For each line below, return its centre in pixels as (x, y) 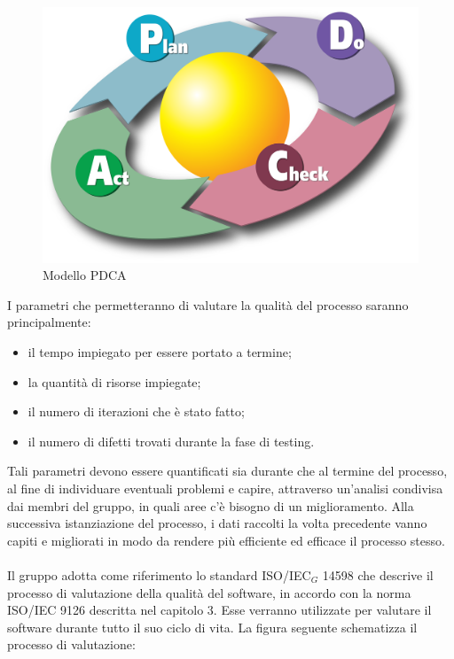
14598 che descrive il (378, 574)
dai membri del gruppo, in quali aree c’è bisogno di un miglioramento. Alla (211, 505)
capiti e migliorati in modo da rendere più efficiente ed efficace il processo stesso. (226, 540)
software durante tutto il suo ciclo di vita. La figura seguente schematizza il (212, 627)
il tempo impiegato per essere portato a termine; (160, 351)
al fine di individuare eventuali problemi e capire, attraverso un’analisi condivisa (225, 488)
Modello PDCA (85, 275)
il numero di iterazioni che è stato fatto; (136, 411)
